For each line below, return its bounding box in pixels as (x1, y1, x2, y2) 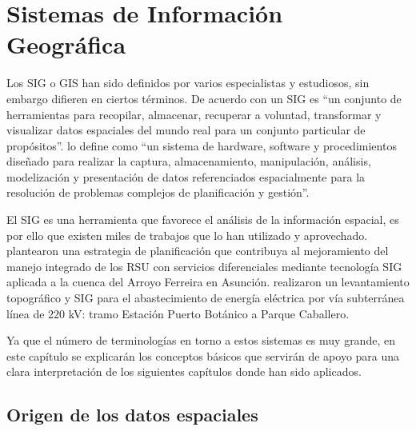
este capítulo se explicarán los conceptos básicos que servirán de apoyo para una (6, 347, 400, 364)
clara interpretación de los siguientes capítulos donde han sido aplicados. (6, 363, 362, 380)
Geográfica (6, 28, 126, 61)
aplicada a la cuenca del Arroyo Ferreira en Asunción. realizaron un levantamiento (6, 273, 410, 290)
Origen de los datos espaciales (6, 402, 258, 427)
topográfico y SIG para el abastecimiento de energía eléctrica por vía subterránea (6, 289, 405, 306)
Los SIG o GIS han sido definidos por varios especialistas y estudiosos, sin (6, 74, 370, 91)
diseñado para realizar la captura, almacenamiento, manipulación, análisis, (6, 153, 371, 170)
